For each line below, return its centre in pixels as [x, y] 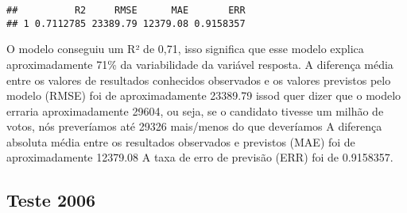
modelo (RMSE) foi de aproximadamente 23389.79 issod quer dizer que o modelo [204, 95]
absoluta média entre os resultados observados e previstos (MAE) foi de [181, 141]
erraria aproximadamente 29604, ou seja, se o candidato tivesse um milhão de [195, 110]
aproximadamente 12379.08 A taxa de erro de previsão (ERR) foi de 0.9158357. [200, 157]
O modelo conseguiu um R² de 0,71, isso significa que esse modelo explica [185, 49]
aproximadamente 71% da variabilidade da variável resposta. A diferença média [200, 64]
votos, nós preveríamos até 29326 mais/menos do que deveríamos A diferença [194, 126]
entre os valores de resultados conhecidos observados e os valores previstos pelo [199, 80]
